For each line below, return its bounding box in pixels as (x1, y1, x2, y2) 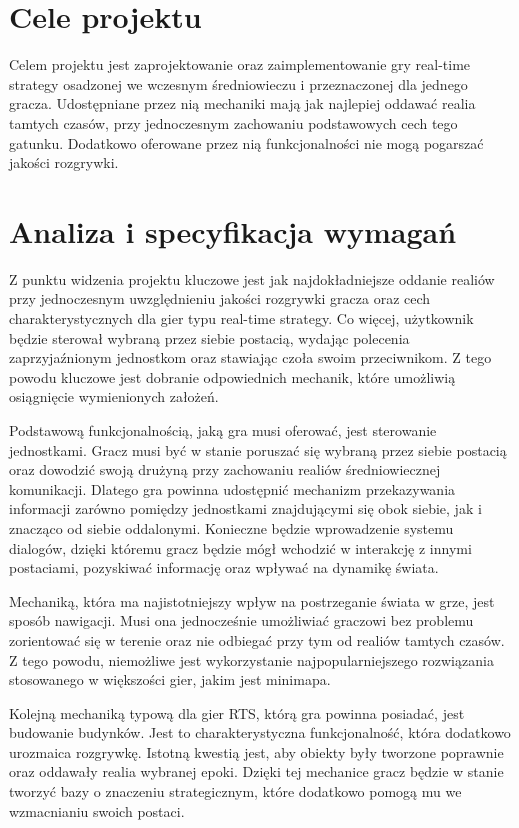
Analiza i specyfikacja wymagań (9, 210, 457, 251)
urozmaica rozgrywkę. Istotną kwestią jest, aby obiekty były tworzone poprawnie (9, 741, 504, 762)
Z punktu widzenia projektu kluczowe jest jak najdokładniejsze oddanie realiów (9, 268, 495, 289)
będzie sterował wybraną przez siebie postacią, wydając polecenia (9, 327, 410, 348)
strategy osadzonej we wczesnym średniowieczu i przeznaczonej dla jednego (9, 73, 468, 94)
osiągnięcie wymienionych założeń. (9, 386, 219, 407)
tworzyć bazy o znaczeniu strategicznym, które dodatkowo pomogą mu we (9, 781, 462, 802)
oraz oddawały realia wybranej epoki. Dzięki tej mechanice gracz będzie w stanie (9, 761, 504, 782)
